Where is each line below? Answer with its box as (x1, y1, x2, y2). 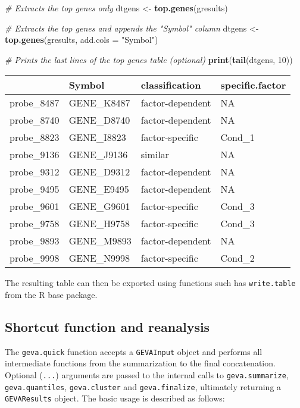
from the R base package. (5, 288, 98, 301)
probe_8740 (10, 113, 60, 127)
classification (140, 78, 201, 92)
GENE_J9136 (68, 147, 128, 162)
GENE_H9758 (68, 216, 130, 231)
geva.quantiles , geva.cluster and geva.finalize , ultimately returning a (5, 380, 282, 393)
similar (140, 147, 169, 162)
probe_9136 (10, 147, 60, 162)
